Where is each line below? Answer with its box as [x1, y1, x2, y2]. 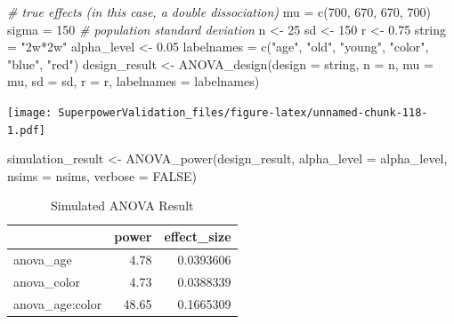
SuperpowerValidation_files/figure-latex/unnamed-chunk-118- [58, 106, 428, 119]
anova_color [13, 272, 81, 290]
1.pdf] [7, 123, 45, 137]
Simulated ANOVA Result [51, 196, 194, 215]
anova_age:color [13, 294, 102, 312]
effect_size [164, 227, 231, 246]
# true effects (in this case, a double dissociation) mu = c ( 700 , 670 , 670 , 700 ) [7, 3, 431, 20]
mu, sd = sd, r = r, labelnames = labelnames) [7, 72, 260, 91]
